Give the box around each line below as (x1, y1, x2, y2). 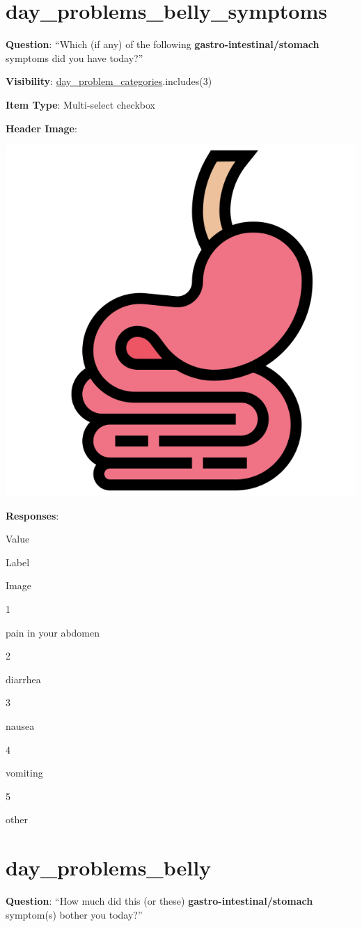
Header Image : (6, 120, 77, 135)
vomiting (6, 765, 43, 780)
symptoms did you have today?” (6, 50, 143, 65)
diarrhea (6, 671, 41, 686)
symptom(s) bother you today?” (6, 907, 143, 921)
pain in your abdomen (6, 625, 100, 639)
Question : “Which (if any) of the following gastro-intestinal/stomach (6, 37, 320, 52)
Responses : (6, 508, 59, 522)
